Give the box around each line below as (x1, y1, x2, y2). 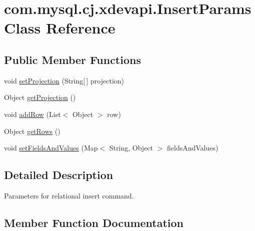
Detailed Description (4, 167, 113, 182)
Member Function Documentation (4, 214, 184, 230)
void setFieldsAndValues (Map (4, 142, 98, 153)
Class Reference (4, 17, 115, 38)
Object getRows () (4, 125, 60, 136)
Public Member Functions (4, 51, 141, 67)
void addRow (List (4, 108, 61, 119)
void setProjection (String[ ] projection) (4, 75, 124, 85)
